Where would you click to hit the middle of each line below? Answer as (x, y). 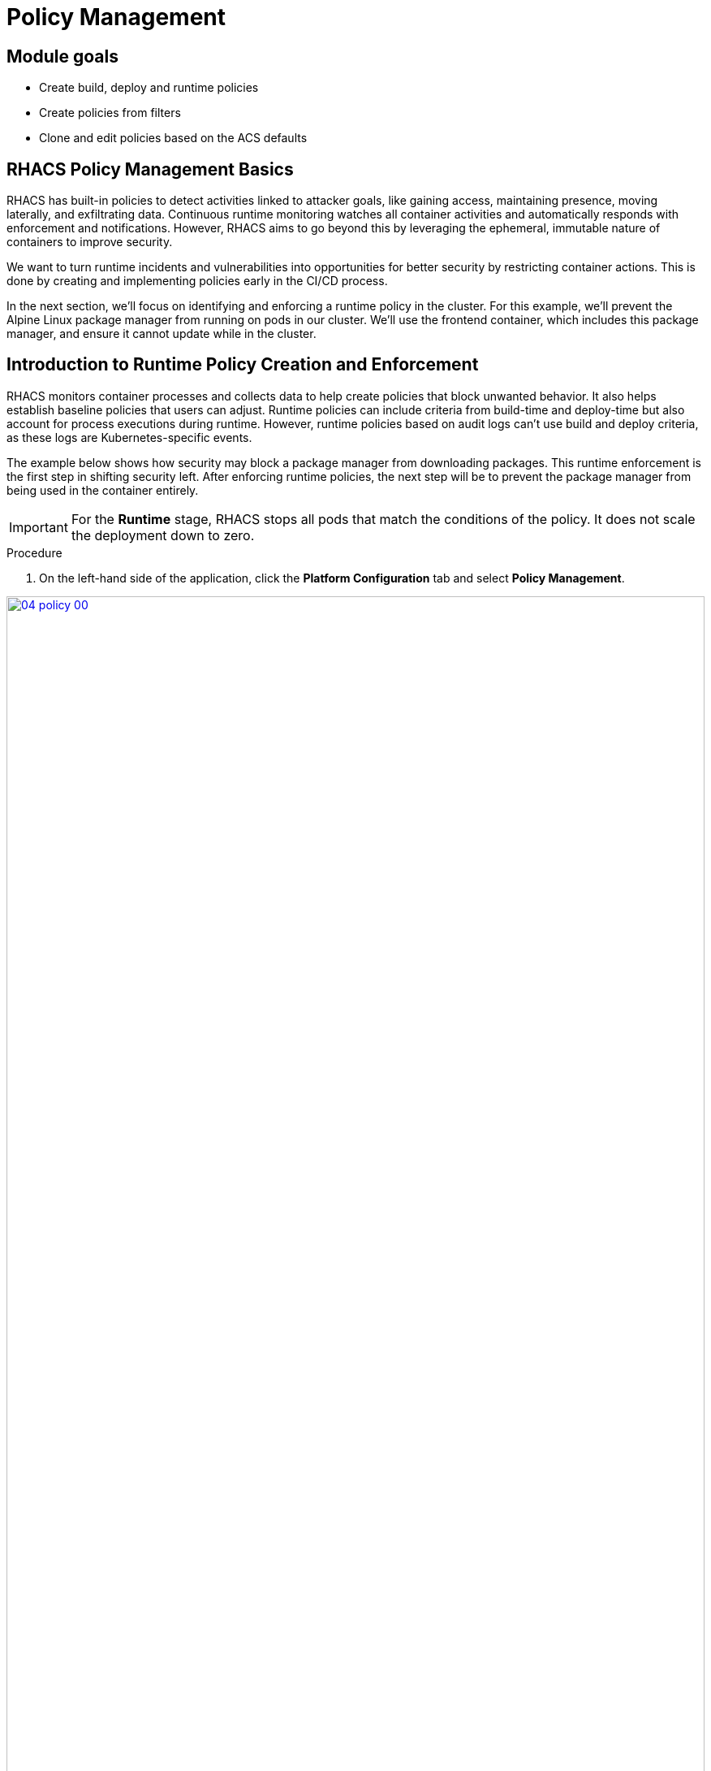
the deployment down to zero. (163, 535)
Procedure (34, 552)
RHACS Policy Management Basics (150, 169)
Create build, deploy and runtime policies (149, 88)
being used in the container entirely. (103, 490)
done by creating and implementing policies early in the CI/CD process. (197, 281)
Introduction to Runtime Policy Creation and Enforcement (243, 365)
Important (39, 527)
